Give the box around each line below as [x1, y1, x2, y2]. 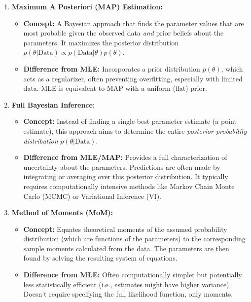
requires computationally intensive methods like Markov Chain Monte [23, 181, 235, 191]
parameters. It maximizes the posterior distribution [23, 37, 179, 47]
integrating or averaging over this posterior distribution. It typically [23, 171, 228, 182]
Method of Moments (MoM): [11, 207, 113, 218]
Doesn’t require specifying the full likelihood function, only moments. [23, 289, 233, 299]
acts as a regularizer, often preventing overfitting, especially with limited [23, 73, 243, 83]
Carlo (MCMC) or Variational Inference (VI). [23, 190, 161, 201]
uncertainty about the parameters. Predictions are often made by [23, 161, 220, 172]
